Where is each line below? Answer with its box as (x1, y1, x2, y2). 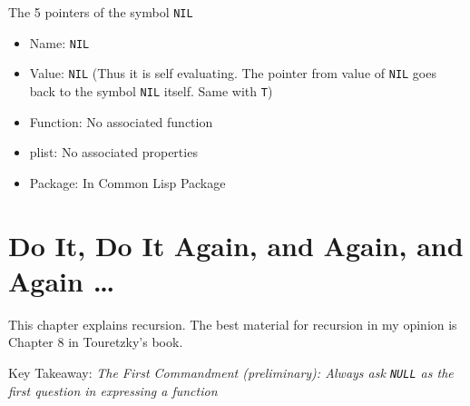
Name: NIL (29, 33, 90, 52)
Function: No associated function (29, 112, 213, 131)
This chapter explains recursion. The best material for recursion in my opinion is (8, 314, 457, 333)
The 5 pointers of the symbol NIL (8, 3, 193, 21)
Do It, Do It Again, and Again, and (8, 226, 464, 263)
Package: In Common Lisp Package (29, 173, 226, 192)
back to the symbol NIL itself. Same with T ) (29, 81, 273, 100)
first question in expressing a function (8, 381, 218, 400)
